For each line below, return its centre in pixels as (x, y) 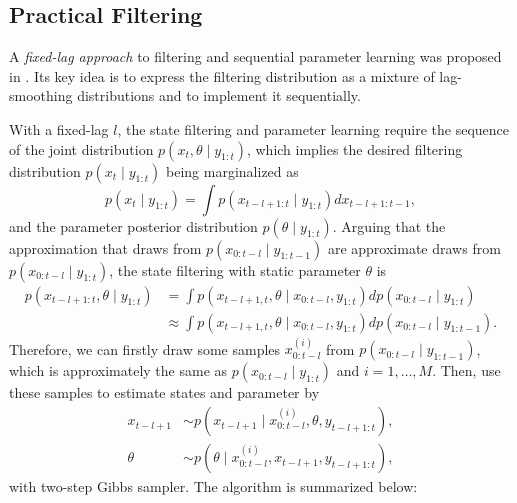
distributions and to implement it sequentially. (219, 95)
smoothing (41, 95)
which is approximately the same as (118, 370)
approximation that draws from (105, 247)
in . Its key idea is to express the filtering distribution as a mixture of (222, 75)
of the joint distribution (81, 148)
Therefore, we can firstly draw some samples (145, 348)
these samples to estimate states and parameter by (164, 392)
